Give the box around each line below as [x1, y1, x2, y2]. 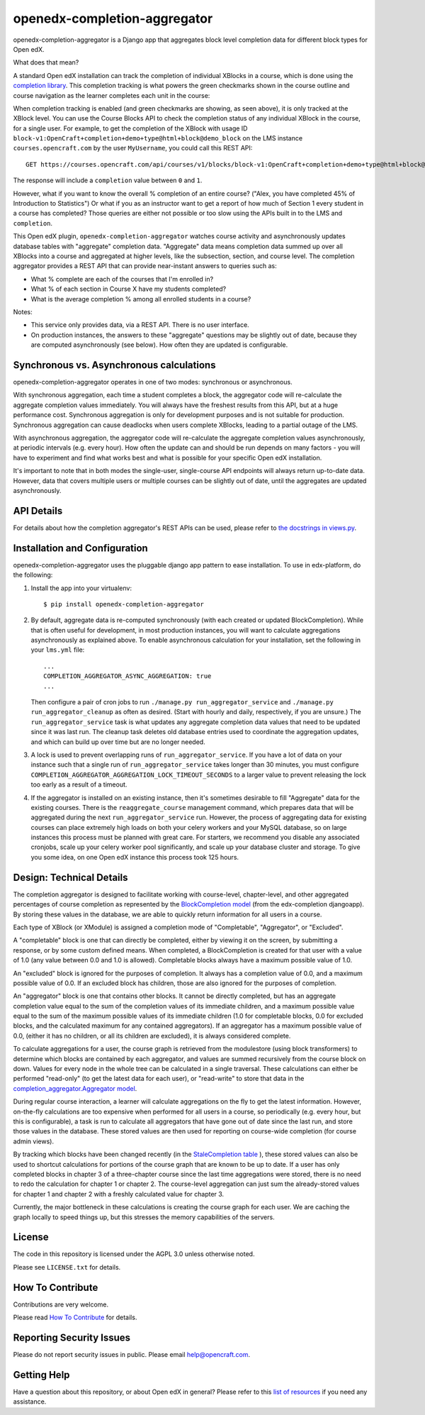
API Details [13, 504, 63, 517]
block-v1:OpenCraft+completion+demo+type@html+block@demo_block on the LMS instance [13, 134, 303, 143]
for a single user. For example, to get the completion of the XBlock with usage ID [13, 124, 248, 133]
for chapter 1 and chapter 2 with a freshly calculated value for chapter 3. [13, 1189, 225, 1198]
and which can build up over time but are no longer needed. [30, 738, 205, 746]
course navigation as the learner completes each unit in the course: [13, 91, 210, 99]
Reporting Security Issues [13, 1331, 131, 1343]
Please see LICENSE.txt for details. [13, 1263, 121, 1271]
